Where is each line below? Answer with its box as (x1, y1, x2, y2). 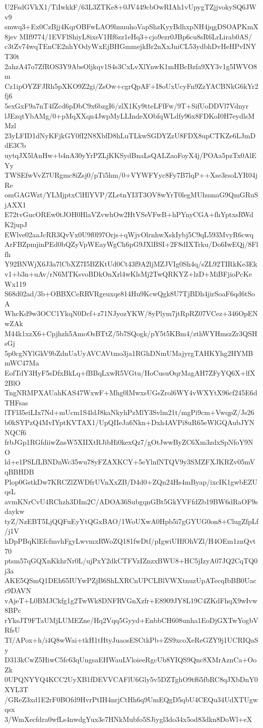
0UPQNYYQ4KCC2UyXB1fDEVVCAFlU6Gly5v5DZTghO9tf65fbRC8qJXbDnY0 (5, 674, 258, 685)
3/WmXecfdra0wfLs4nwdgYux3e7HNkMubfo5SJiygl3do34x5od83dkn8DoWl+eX (5, 713, 252, 724)
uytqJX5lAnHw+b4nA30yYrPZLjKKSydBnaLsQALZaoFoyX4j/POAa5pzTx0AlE (5, 149, 256, 160)
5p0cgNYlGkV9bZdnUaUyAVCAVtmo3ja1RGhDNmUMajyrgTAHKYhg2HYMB (5, 347, 253, 358)
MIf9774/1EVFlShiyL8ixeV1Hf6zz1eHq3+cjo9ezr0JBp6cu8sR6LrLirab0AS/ (19, 31, 252, 41)
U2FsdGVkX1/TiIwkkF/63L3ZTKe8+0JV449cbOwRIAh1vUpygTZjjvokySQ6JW (5, 2, 256, 12)
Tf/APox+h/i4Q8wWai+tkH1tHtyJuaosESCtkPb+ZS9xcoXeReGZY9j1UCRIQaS (5, 635, 258, 645)
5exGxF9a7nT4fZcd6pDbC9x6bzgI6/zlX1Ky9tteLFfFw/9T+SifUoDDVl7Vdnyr (5, 100, 249, 111)
